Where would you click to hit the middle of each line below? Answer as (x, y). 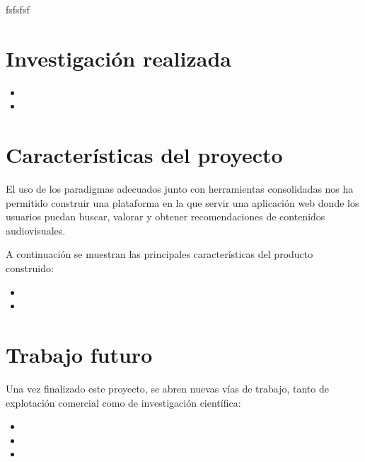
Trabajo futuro (79, 354)
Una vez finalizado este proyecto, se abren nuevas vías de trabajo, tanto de (167, 388)
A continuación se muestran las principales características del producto (160, 254)
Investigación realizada (118, 58)
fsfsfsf (18, 9)
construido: (30, 268)
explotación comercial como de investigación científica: (123, 402)
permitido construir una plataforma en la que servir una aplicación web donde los (182, 202)
